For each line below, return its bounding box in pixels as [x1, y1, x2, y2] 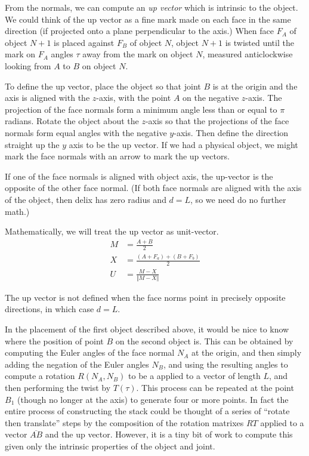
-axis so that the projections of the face [145, 115, 289, 127]
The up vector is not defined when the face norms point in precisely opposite [5, 291, 286, 303]
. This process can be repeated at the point [136, 381, 294, 394]
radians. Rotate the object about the [5, 115, 139, 127]
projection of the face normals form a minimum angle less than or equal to [5, 103, 277, 115]
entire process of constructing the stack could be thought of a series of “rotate [5, 405, 290, 417]
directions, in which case [5, 303, 94, 315]
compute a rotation [5, 369, 75, 382]
